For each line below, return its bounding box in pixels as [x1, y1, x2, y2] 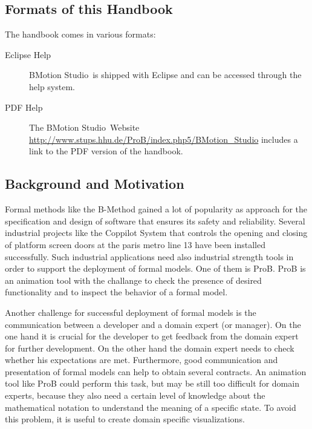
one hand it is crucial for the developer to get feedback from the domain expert [5, 330, 299, 342]
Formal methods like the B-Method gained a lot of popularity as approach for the [5, 203, 308, 215]
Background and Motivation [5, 174, 184, 193]
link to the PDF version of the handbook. [29, 145, 183, 157]
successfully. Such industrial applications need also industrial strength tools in [5, 250, 294, 263]
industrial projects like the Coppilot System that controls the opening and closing [5, 226, 308, 239]
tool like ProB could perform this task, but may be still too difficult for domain [5, 377, 299, 390]
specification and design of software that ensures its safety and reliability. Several [5, 214, 305, 227]
